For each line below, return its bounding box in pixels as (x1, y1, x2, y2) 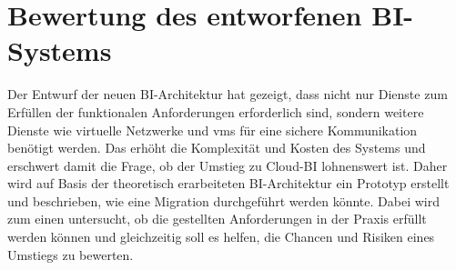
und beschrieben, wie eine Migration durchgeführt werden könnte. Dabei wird (7, 191, 441, 210)
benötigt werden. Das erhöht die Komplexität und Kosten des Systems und (7, 138, 426, 157)
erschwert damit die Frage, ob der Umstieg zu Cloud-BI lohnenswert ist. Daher (7, 155, 448, 175)
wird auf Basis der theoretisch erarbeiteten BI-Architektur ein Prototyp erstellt (7, 174, 450, 193)
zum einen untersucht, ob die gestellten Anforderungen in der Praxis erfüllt (7, 209, 427, 228)
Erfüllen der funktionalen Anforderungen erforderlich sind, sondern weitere (7, 102, 424, 121)
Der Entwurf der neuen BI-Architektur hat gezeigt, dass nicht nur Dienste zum (7, 85, 448, 104)
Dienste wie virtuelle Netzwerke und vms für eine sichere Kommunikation (7, 120, 418, 139)
